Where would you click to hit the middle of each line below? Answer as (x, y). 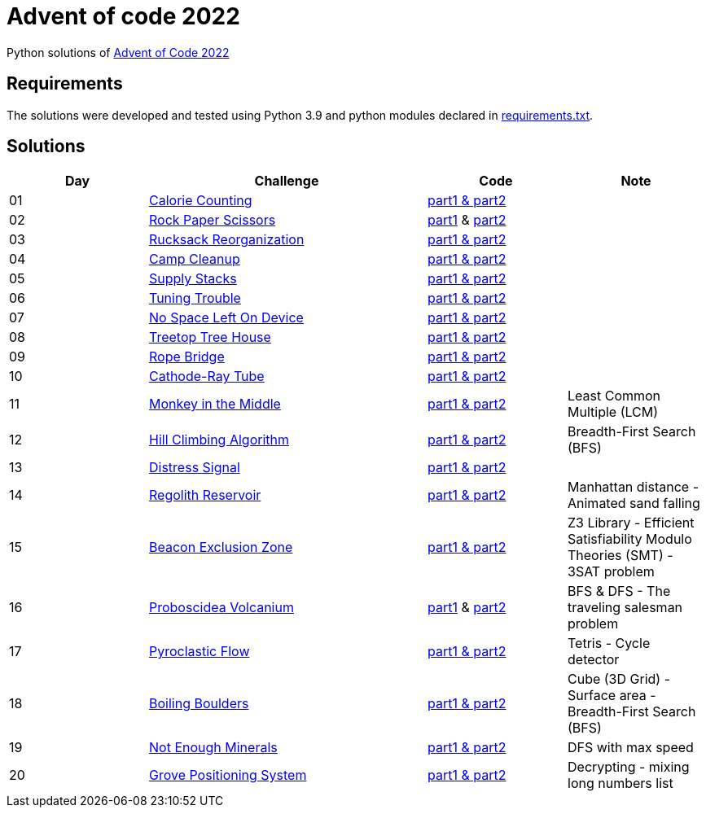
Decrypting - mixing (629, 767)
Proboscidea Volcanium (221, 608)
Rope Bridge (187, 357)
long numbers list (620, 783)
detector (594, 660)
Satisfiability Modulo (630, 539)
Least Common (614, 396)
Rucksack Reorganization (227, 240)
